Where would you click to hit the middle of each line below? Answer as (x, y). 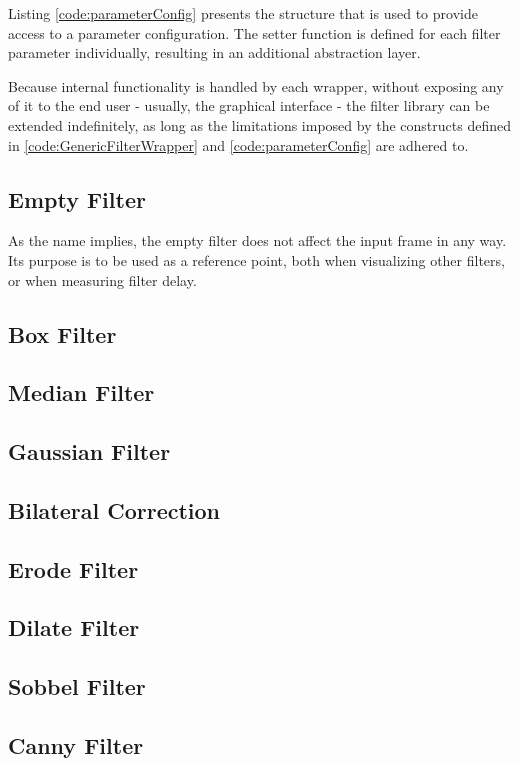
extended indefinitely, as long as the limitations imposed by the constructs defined (259, 124)
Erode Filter (73, 568)
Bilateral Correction (114, 509)
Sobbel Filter (77, 686)
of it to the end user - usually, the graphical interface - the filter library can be (249, 105)
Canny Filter (76, 745)
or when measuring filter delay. (102, 279)
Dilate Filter (74, 627)
